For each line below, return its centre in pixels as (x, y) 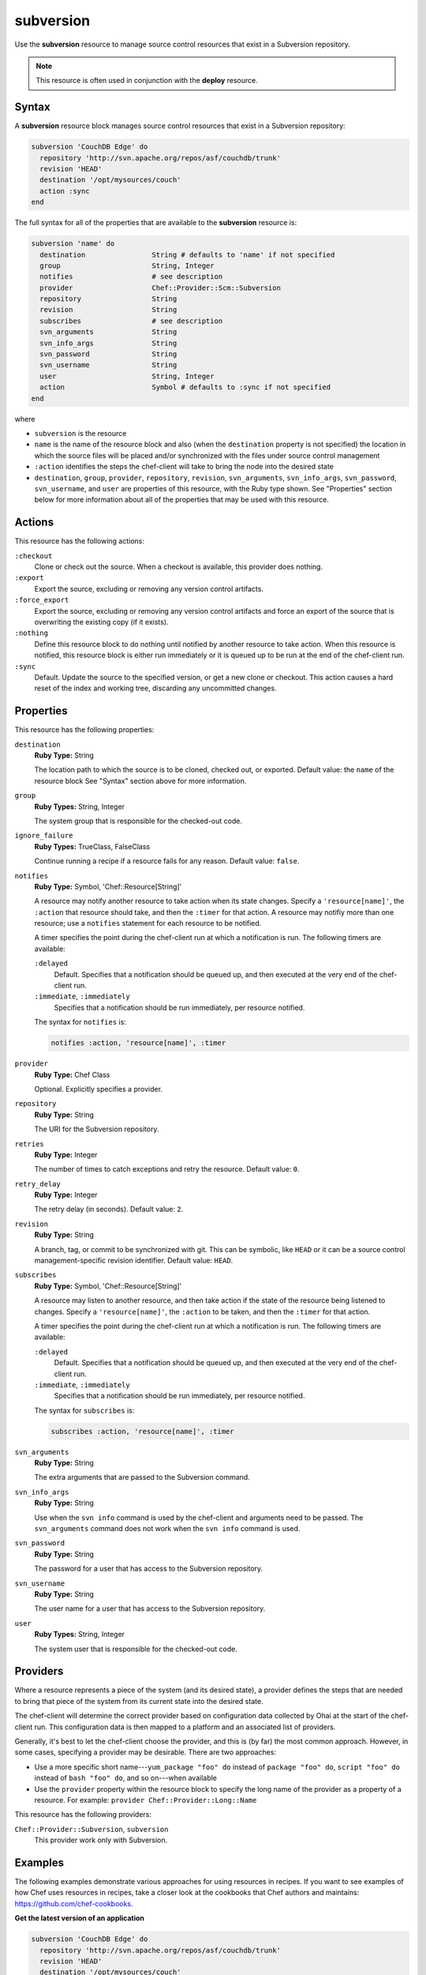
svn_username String (108, 365)
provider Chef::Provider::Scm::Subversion (161, 288)
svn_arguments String (108, 332)
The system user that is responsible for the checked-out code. (136, 1649)
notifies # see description (131, 277)
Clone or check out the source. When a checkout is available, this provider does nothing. (179, 567)
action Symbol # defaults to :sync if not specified (185, 387)
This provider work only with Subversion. (101, 1840)
